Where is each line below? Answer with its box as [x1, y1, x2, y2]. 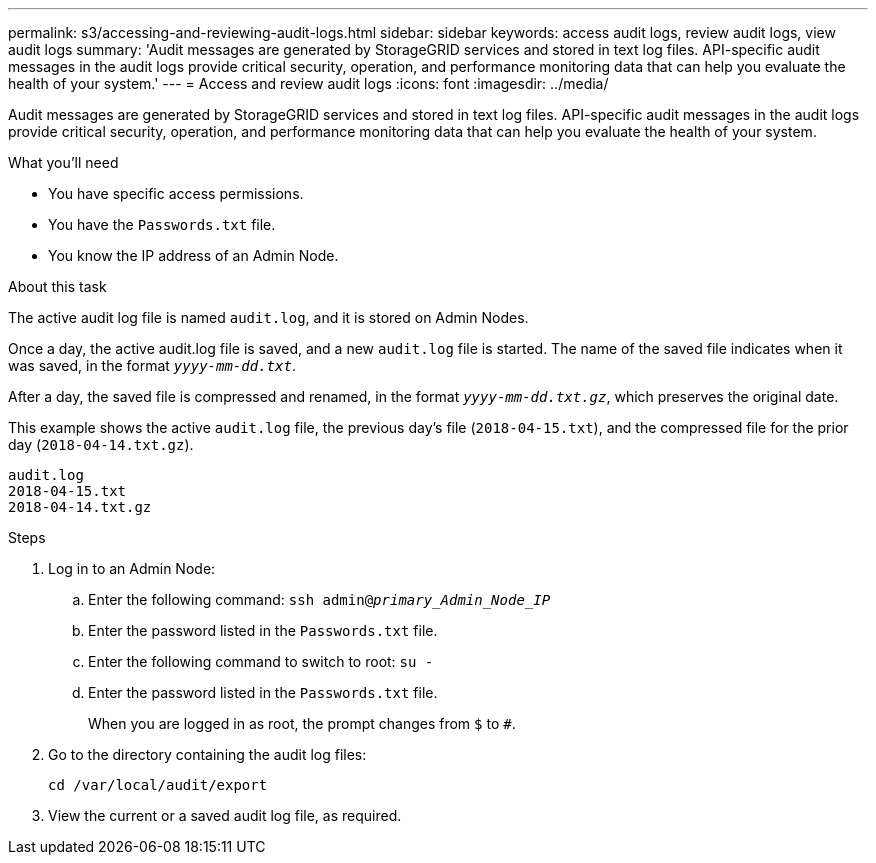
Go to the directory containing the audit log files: [48, 746, 367, 763]
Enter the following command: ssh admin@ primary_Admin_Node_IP [88, 591, 551, 608]
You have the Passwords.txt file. [48, 216, 276, 233]
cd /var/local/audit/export [48, 777, 268, 793]
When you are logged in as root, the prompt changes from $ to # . [88, 715, 516, 732]
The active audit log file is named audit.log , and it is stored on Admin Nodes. [8, 309, 529, 326]
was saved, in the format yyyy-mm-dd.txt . [8, 357, 296, 374]
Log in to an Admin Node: [48, 560, 216, 577]
